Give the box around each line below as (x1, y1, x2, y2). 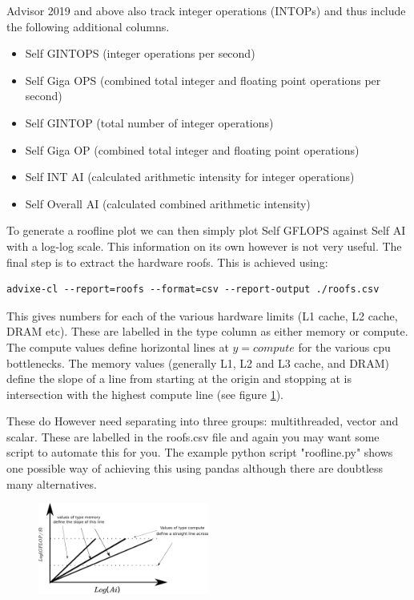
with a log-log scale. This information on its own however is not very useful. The (6, 237, 402, 254)
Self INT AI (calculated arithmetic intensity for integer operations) (25, 168, 355, 185)
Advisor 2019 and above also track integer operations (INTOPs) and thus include (6, 2, 406, 18)
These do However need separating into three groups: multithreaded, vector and (6, 413, 399, 429)
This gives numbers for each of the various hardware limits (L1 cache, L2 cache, (6, 307, 398, 324)
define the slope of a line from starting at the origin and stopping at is (6, 370, 352, 387)
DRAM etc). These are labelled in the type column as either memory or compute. (6, 323, 408, 340)
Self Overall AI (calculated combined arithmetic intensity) (25, 195, 311, 211)
